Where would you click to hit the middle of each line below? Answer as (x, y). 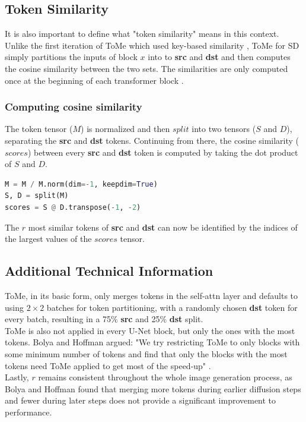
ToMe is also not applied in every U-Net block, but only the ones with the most (150, 330)
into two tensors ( (224, 129)
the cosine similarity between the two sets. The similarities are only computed (146, 68)
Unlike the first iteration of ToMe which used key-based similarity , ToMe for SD (152, 45)
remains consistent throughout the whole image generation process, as (165, 377)
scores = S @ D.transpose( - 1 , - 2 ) (73, 207)
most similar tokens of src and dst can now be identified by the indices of (163, 227)
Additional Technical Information (109, 271)
